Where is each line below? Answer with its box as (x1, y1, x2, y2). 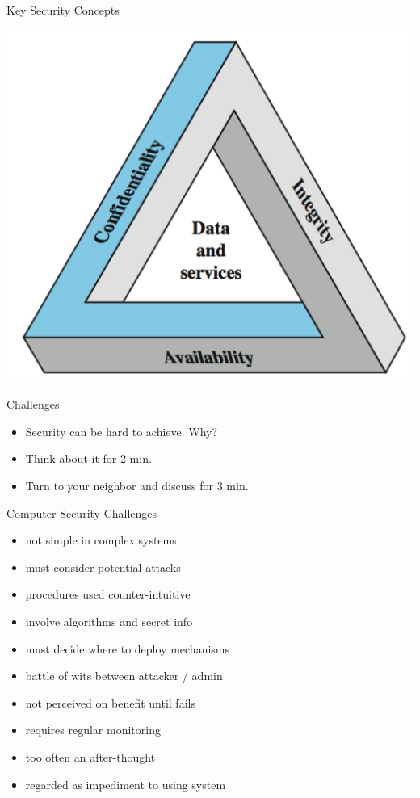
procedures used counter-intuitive (25, 586, 191, 603)
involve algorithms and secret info (25, 613, 193, 630)
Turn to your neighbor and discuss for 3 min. (25, 477, 249, 494)
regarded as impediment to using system (25, 775, 226, 792)
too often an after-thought (25, 749, 156, 765)
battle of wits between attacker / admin (25, 667, 223, 684)
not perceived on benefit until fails (25, 694, 195, 711)
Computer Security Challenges (6, 504, 157, 521)
